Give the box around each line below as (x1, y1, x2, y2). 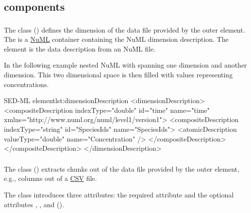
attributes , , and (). (4, 199, 64, 209)
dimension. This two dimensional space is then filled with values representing (4, 70, 233, 80)
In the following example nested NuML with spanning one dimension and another (4, 60, 247, 70)
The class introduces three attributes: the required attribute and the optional (4, 189, 234, 199)
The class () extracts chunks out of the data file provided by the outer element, (4, 163, 239, 174)
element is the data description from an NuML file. (4, 43, 156, 53)
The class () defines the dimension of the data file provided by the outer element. (4, 24, 245, 35)
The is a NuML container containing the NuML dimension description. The (4, 34, 229, 44)
